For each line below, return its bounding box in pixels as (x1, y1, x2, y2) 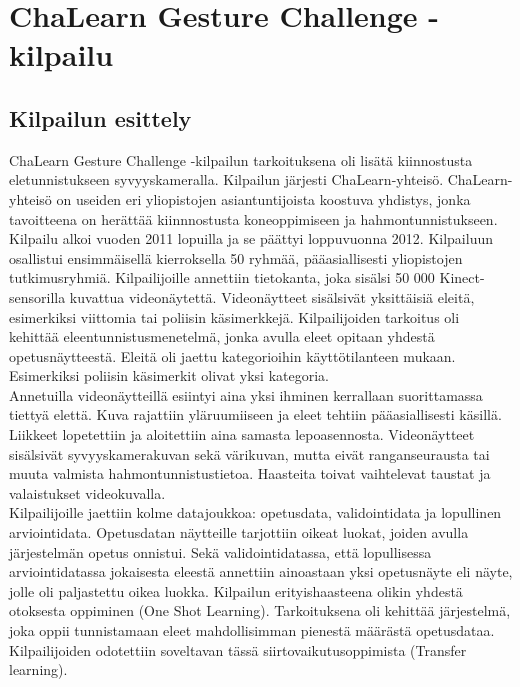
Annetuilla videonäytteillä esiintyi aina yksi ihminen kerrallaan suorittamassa (9, 384, 483, 405)
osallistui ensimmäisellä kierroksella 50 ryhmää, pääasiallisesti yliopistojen (9, 247, 463, 268)
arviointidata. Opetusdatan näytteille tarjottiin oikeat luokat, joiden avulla (9, 522, 469, 543)
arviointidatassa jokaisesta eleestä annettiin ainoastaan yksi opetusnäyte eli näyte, (9, 561, 513, 582)
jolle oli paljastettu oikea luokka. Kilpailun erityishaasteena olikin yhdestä (9, 580, 463, 601)
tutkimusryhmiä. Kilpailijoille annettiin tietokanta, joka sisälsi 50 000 (9, 267, 435, 288)
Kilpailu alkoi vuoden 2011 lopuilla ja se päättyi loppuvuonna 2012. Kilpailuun (9, 228, 493, 249)
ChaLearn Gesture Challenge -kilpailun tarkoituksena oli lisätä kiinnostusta (9, 149, 473, 170)
